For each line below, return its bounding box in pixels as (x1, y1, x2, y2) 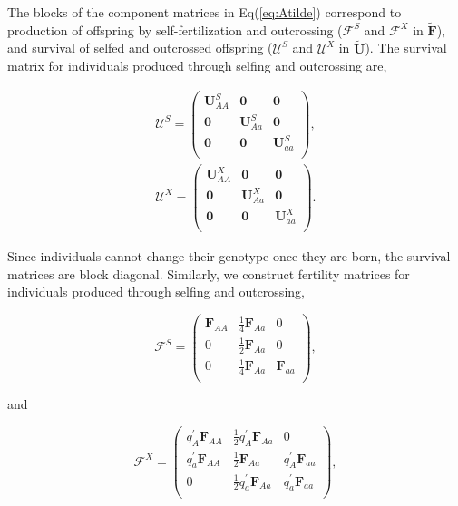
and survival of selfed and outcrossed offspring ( (7, 38, 273, 57)
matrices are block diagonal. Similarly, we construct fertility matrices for (7, 264, 410, 283)
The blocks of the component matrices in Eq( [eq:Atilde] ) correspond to (7, 3, 402, 21)
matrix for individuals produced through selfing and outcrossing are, (7, 56, 387, 75)
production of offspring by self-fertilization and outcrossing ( (7, 20, 343, 39)
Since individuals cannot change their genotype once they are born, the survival (7, 247, 451, 265)
